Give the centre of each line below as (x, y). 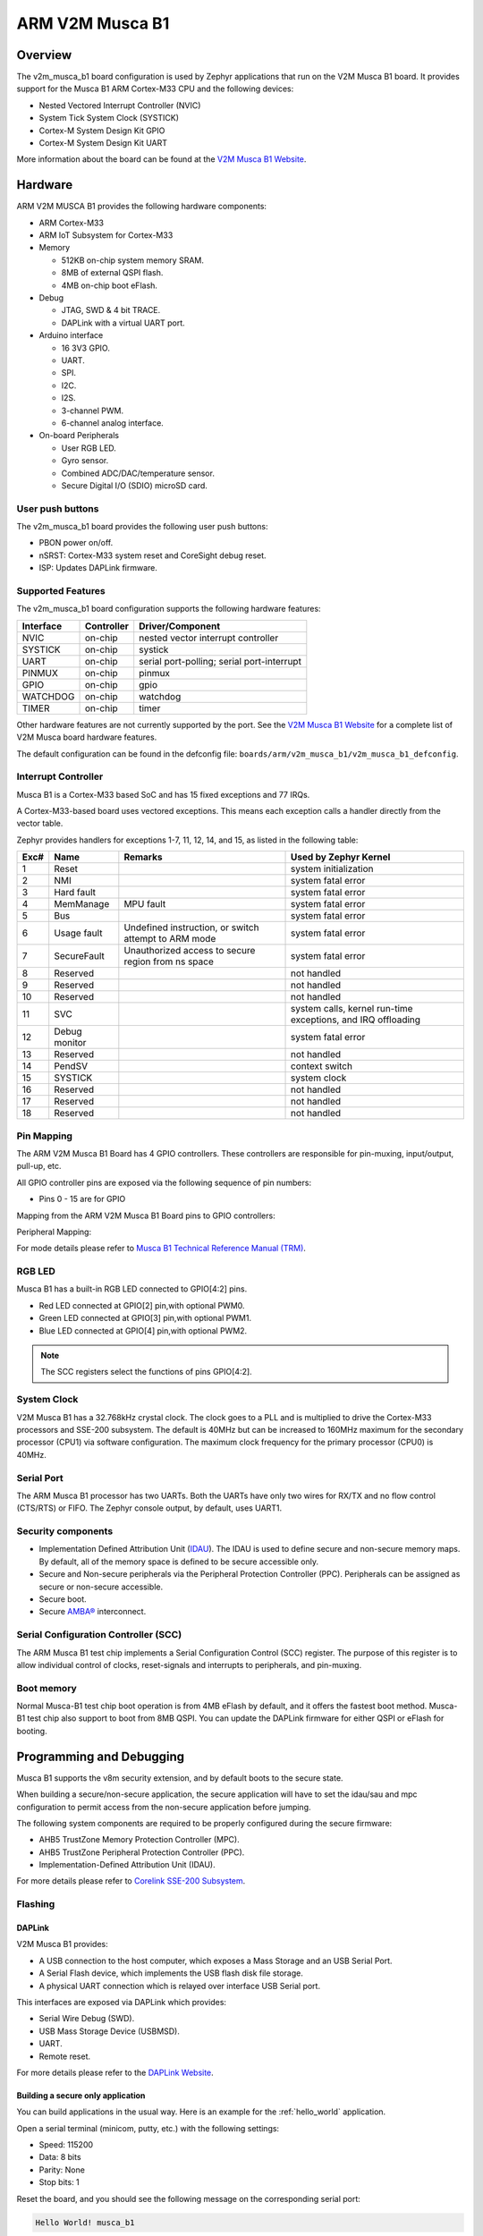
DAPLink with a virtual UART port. (123, 323)
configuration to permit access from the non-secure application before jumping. (164, 1807)
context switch (322, 1066)
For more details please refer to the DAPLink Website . (115, 2072)
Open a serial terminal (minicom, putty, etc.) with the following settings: (148, 2128)
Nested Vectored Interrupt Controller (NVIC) (120, 105)
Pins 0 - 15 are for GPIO (82, 1199)
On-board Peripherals (79, 436)
